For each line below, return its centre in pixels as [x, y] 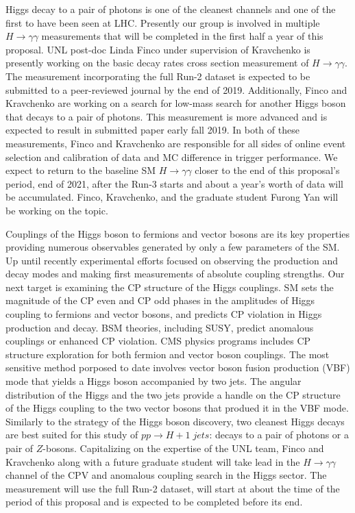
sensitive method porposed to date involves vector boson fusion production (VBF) [178, 367]
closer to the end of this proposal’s [267, 170]
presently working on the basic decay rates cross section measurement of [157, 63]
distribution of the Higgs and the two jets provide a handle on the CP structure [173, 394]
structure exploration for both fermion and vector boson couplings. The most [168, 354]
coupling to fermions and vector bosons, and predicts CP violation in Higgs [164, 314]
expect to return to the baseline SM [81, 170]
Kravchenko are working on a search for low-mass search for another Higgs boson [176, 103]
